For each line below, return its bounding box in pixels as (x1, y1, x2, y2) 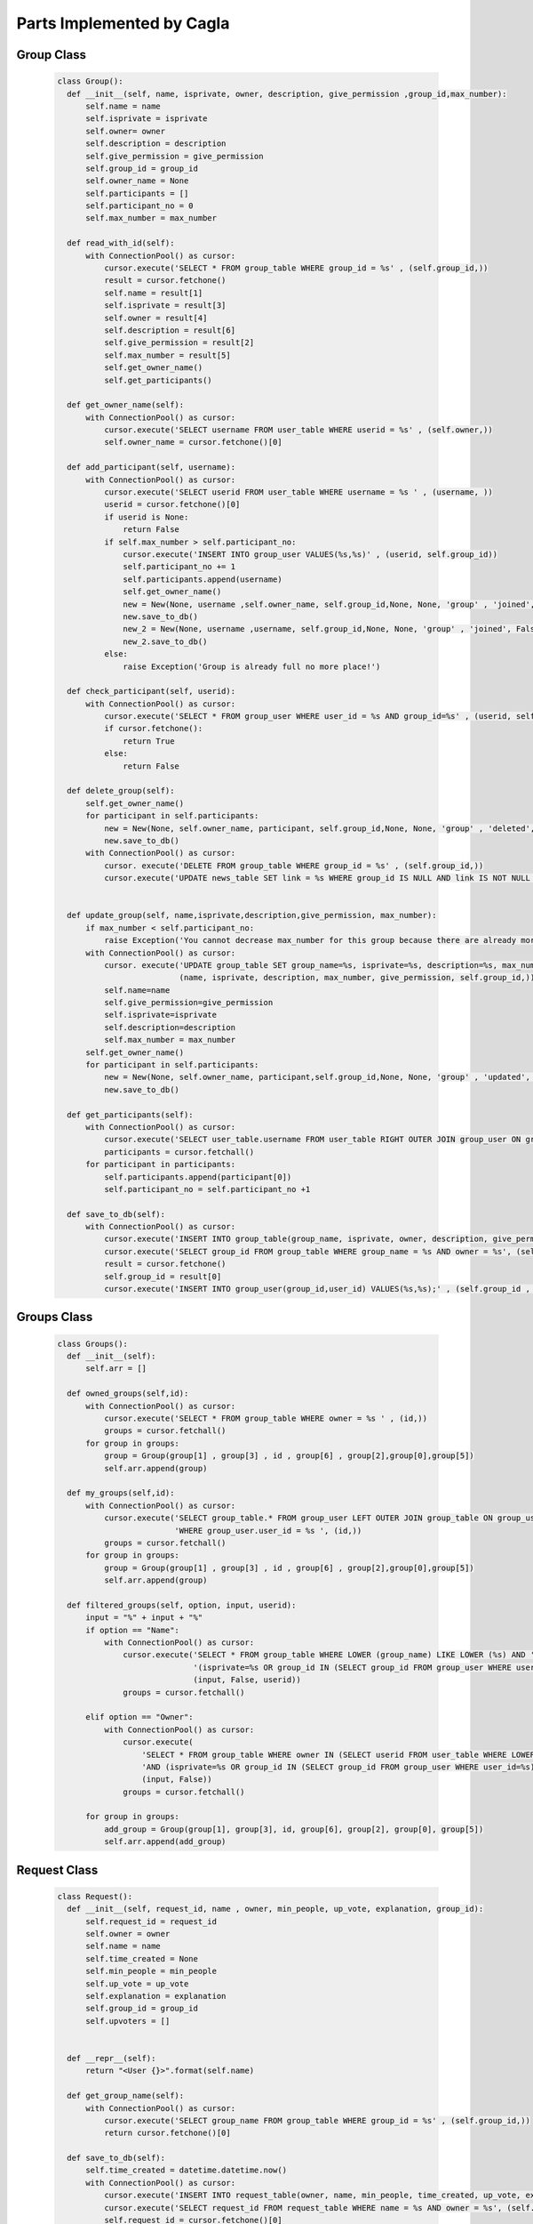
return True (123, 736, 175, 746)
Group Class (16, 47, 86, 62)
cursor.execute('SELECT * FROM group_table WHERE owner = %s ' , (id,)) (103, 1413, 428, 1423)
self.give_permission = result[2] (103, 338, 255, 348)
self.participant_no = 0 (85, 201, 195, 211)
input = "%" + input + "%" (85, 1613, 203, 1623)
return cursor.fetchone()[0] (103, 2128, 231, 2139)
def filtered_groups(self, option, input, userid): (67, 1600, 297, 1610)
